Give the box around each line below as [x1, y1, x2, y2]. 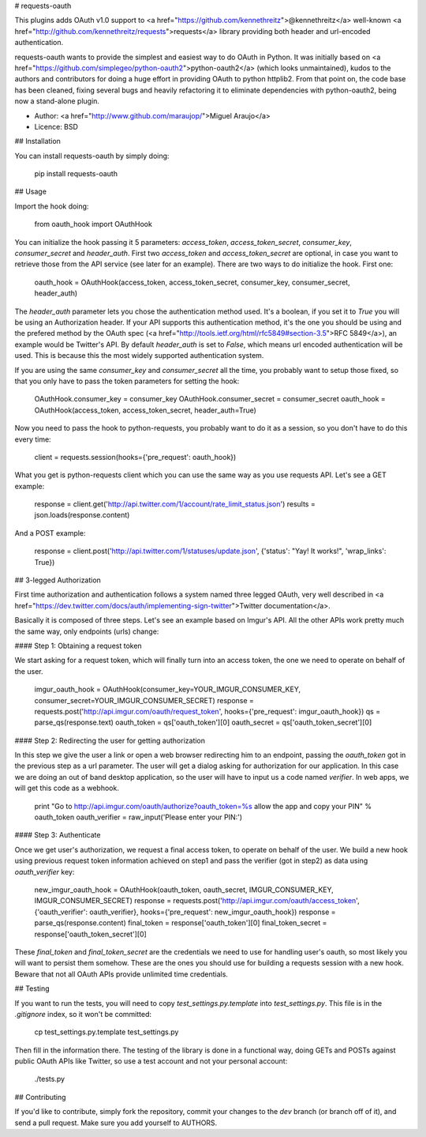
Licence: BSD [34, 122, 79, 131]
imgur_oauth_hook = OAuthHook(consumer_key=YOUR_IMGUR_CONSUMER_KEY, [34, 684, 301, 695]
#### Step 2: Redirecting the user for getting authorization [14, 736, 205, 745]
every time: [14, 435, 51, 444]
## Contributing [14, 1092, 66, 1101]
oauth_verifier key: [14, 867, 75, 876]
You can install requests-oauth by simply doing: [14, 151, 170, 160]
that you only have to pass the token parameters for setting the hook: [14, 376, 240, 386]
